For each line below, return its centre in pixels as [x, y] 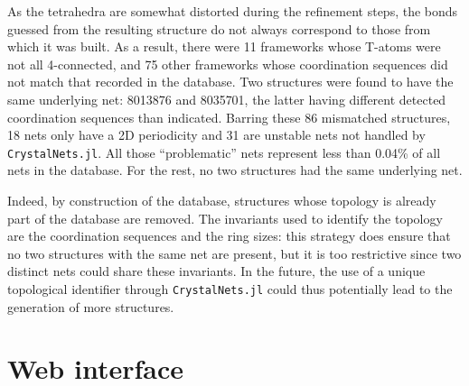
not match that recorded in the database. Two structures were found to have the [230, 82]
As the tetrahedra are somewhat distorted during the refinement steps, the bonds [233, 11]
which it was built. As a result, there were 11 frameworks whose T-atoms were [224, 46]
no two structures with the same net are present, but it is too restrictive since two [234, 253]
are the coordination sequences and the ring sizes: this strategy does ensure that [229, 236]
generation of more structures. [91, 306]
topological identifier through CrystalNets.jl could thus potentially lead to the [230, 288]
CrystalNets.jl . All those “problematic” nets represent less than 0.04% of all [224, 152]
